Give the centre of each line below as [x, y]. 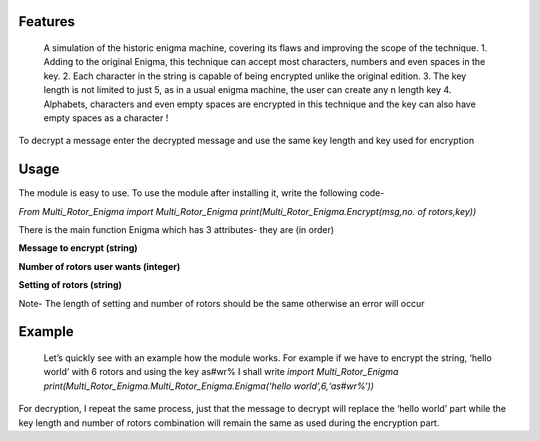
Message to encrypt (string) [78, 248]
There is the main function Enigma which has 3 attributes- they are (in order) [176, 230]
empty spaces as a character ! [106, 117]
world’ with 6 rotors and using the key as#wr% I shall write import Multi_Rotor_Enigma [221, 372]
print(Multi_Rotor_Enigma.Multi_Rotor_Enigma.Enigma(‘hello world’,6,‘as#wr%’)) [209, 386]
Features [46, 21]
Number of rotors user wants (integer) [99, 266]
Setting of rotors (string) [70, 285]
